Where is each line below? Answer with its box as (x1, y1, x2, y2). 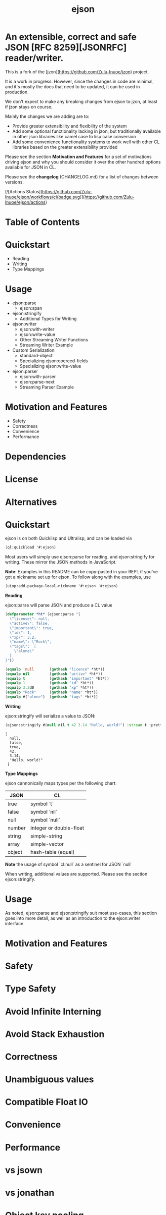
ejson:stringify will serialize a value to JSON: (5, 713, 96, 719)
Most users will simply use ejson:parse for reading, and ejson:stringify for (5, 554, 155, 560)
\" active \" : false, (9, 621, 50, 626)
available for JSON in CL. (5, 164, 56, 170)
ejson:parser (12, 368, 39, 374)
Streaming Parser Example (19, 384, 74, 390)
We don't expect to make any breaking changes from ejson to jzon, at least (5, 98, 158, 105)
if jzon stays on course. (5, 104, 53, 110)
